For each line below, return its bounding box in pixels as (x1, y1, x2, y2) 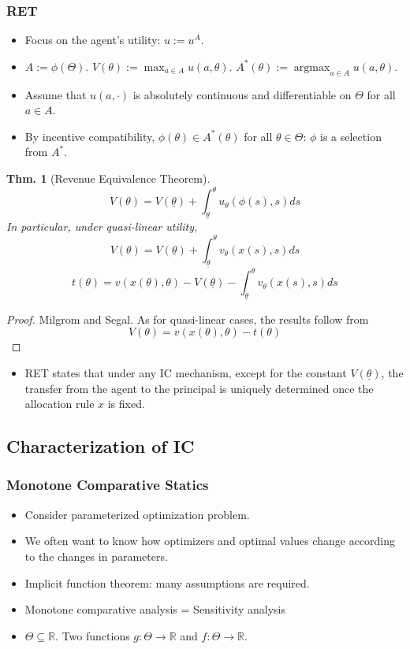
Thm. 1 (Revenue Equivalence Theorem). (6, 169, 211, 186)
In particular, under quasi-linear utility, (6, 218, 198, 235)
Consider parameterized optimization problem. (24, 506, 250, 522)
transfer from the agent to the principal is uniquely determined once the (24, 380, 374, 396)
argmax (293, 61, 330, 73)
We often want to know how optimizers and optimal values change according (24, 532, 396, 549)
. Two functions (55, 627, 130, 643)
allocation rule (24, 395, 95, 412)
